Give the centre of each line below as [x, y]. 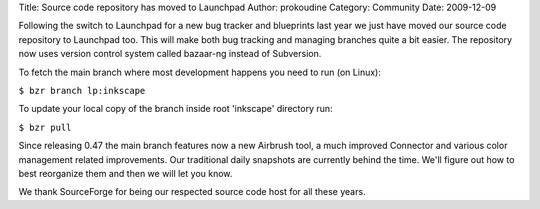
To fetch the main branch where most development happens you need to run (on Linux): [200, 72]
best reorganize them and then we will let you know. [125, 173]
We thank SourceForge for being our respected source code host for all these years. [192, 192]
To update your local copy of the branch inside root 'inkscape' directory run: [176, 109]
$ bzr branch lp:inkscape [82, 90]
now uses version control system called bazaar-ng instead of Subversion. [170, 54]
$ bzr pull [45, 127]
